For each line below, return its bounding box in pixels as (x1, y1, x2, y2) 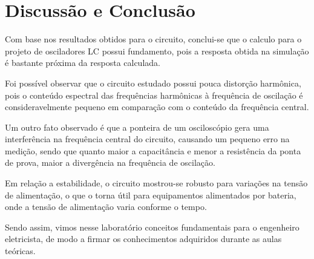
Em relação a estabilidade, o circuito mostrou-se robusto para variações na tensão (5, 177, 308, 189)
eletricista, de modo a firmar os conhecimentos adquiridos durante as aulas (5, 232, 282, 245)
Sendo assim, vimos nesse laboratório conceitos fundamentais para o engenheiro (5, 220, 299, 233)
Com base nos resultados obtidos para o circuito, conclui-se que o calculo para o (5, 33, 302, 45)
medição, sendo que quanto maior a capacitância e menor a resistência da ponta (5, 144, 301, 157)
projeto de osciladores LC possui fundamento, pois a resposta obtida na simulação (5, 44, 309, 57)
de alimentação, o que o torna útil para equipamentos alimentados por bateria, (5, 188, 296, 201)
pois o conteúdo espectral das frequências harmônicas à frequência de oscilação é (5, 88, 303, 101)
